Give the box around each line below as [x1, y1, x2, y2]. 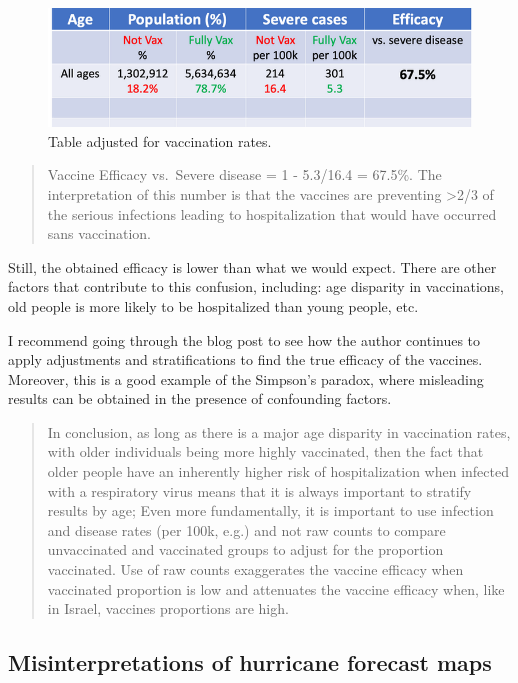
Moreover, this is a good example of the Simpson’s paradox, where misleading [8, 368, 484, 389]
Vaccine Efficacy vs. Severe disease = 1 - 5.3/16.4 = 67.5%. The [47, 164, 442, 185]
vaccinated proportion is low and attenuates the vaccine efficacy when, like [47, 578, 505, 599]
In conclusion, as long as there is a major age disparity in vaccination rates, [47, 421, 511, 442]
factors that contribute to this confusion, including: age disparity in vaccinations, [8, 276, 505, 297]
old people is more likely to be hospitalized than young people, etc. [8, 295, 419, 316]
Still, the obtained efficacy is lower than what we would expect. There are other [8, 256, 497, 277]
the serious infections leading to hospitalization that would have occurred [47, 203, 497, 224]
